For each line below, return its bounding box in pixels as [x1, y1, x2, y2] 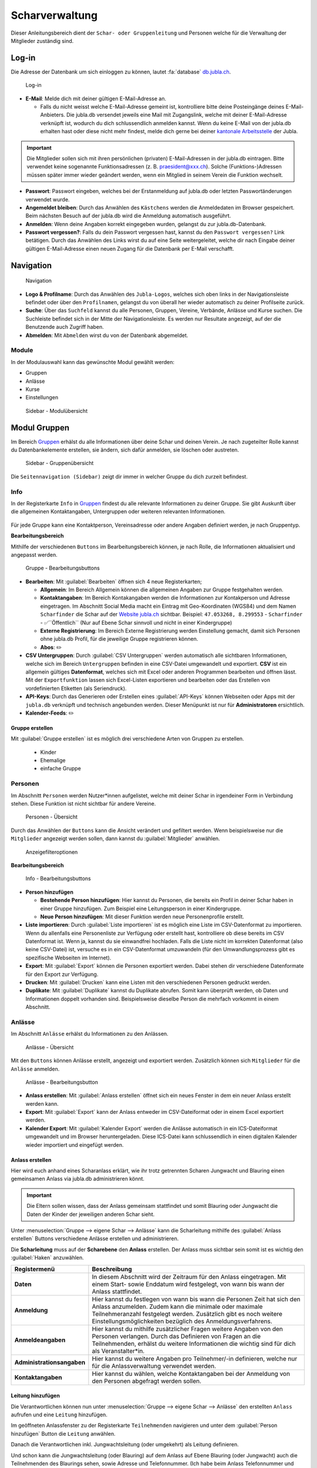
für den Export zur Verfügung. [25, 971, 99, 978]
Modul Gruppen [11, 423, 70, 433]
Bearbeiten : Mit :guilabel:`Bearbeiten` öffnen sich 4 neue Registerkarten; [25, 578, 203, 585]
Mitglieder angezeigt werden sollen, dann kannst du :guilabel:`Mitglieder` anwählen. [11, 835, 220, 842]
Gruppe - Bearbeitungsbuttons [25, 564, 100, 572]
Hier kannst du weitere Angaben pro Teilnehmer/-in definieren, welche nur [92, 1354, 298, 1362]
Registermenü [14, 1265, 55, 1273]
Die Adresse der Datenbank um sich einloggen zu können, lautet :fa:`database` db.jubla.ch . [11, 68, 231, 75]
